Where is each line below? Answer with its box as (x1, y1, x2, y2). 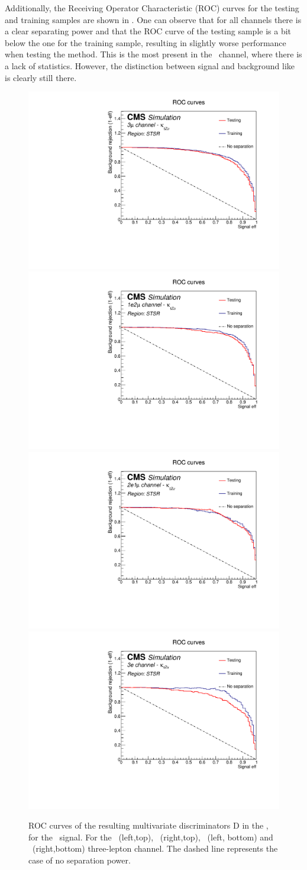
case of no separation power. (28, 853, 131, 866)
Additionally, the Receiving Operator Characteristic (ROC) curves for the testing (5, 2, 299, 14)
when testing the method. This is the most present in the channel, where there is (5, 48, 302, 60)
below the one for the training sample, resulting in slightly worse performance (5, 36, 286, 48)
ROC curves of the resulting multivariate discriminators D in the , (28, 819, 269, 832)
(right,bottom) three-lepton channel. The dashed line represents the (32, 842, 278, 855)
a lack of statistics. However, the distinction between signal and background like (5, 59, 295, 72)
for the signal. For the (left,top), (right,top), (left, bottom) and (28, 830, 273, 843)
